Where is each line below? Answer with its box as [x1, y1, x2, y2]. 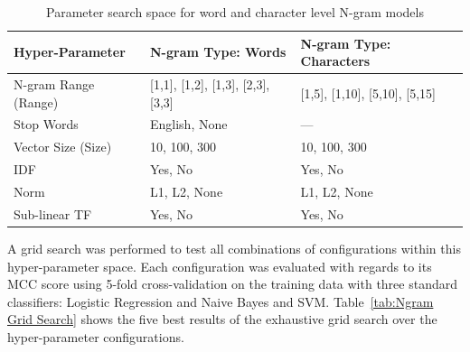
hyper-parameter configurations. [7, 327, 184, 346]
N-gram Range [14, 75, 95, 94]
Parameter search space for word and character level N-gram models [46, 3, 424, 21]
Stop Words [14, 115, 79, 134]
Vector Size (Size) [14, 137, 112, 156]
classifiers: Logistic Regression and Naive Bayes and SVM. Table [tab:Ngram [7, 292, 434, 310]
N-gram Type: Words [150, 42, 287, 61]
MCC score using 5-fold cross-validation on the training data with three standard [7, 274, 458, 293]
